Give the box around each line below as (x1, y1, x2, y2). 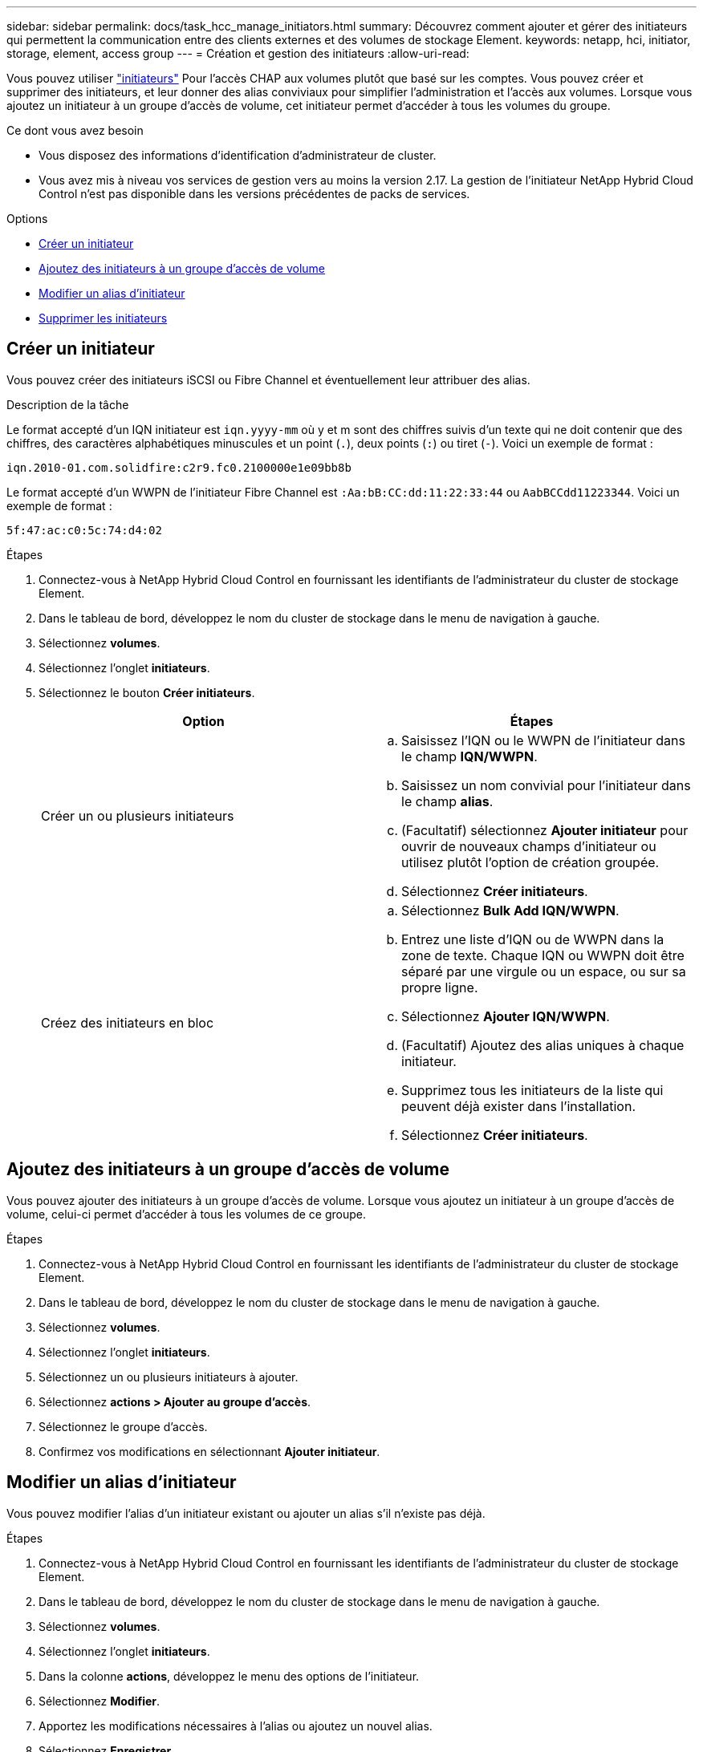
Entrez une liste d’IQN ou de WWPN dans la (401, 931, 664, 947)
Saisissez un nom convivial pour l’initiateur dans (401, 777, 691, 793)
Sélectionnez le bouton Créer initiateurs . (39, 685, 255, 700)
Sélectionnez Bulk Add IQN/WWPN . (401, 902, 620, 919)
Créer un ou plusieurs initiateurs (41, 807, 234, 824)
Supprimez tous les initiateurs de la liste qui (401, 1081, 664, 1098)
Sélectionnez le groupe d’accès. (39, 1419, 208, 1434)
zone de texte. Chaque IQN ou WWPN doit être (401, 947, 685, 963)
